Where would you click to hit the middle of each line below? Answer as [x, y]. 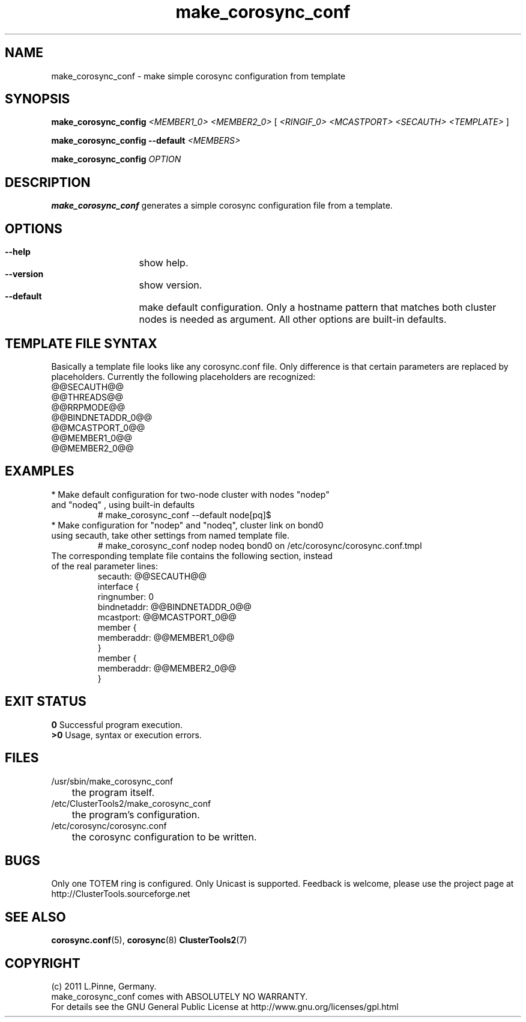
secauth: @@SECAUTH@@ [152, 576]
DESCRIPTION [48, 182]
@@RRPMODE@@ [88, 407]
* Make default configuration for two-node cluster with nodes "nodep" [190, 494]
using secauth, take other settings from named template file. [171, 535]
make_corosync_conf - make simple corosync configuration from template [198, 76]
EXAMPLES [40, 471]
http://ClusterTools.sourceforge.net [121, 894]
